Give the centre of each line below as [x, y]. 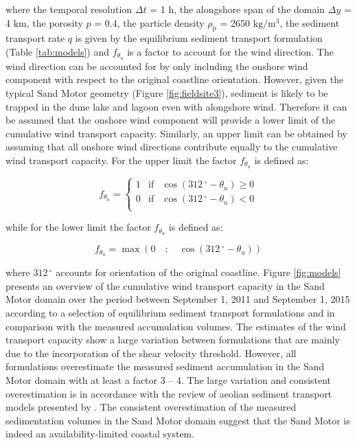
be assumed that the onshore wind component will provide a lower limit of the [171, 120]
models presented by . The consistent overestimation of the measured [151, 407]
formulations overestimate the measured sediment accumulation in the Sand [165, 366]
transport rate [35, 38]
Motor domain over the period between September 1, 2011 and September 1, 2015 [178, 299]
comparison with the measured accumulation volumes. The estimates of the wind [176, 326]
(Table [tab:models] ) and [58, 51]
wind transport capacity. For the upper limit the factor [121, 160]
